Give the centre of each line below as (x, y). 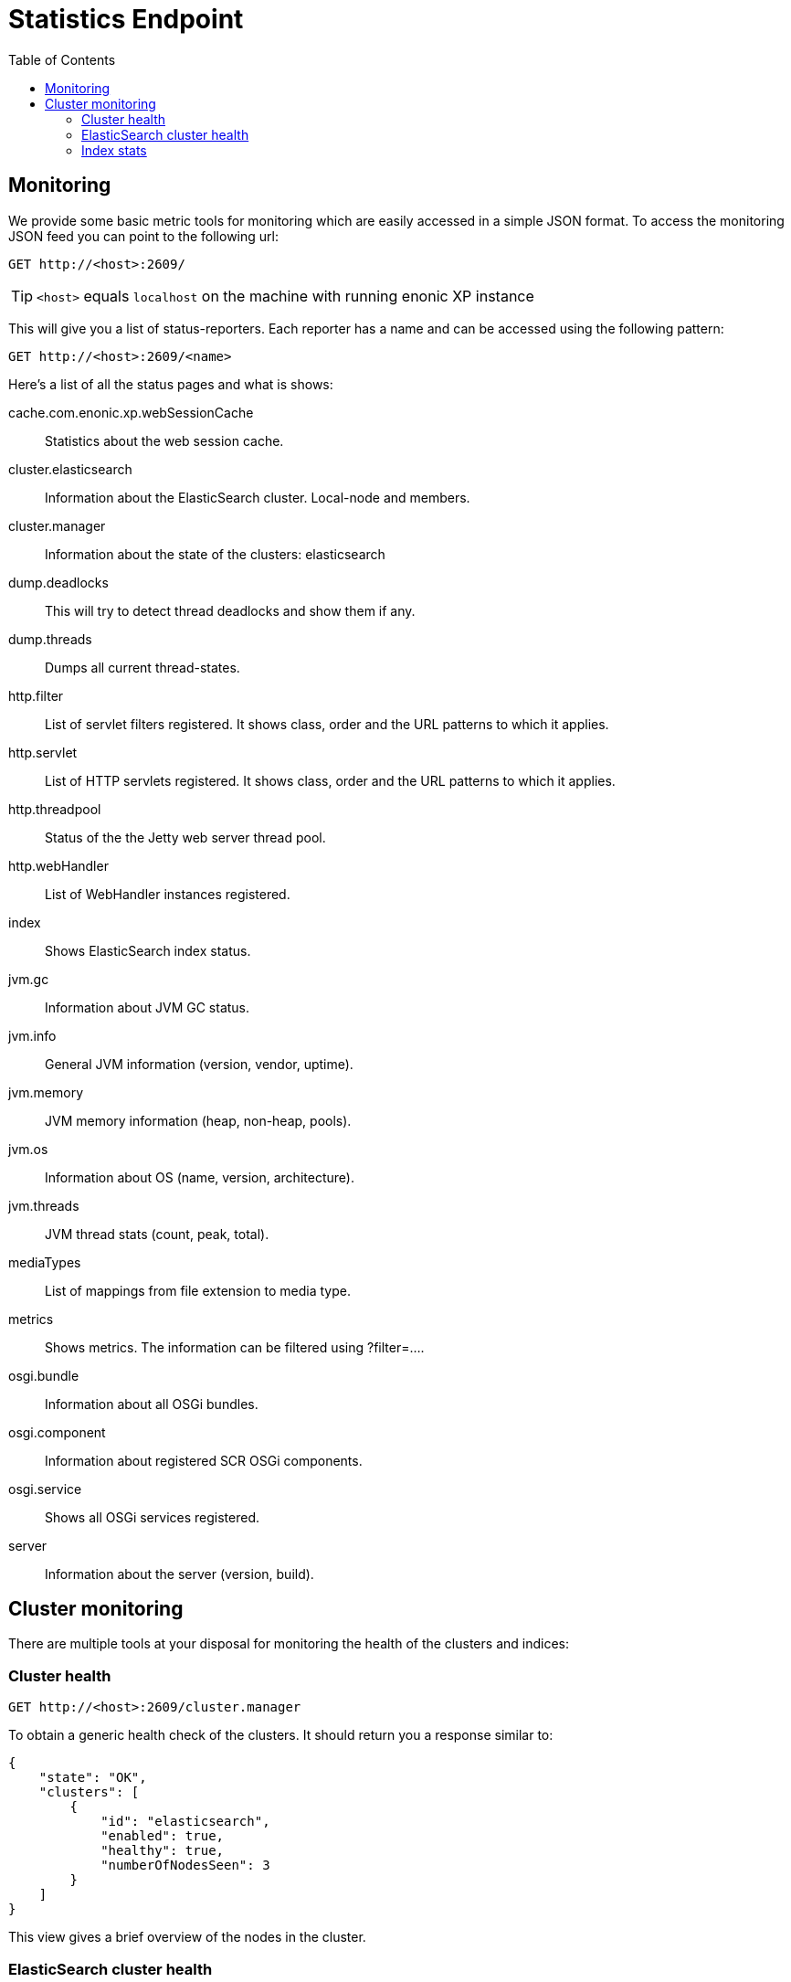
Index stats (114, 150)
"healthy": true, (163, 1851)
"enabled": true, (163, 1836)
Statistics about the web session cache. (164, 440)
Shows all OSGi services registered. (152, 1517)
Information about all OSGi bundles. (152, 1404)
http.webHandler (58, 865)
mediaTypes (45, 1262)
